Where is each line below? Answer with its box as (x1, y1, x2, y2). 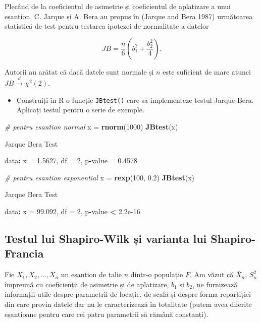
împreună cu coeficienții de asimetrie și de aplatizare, (5, 279, 169, 289)
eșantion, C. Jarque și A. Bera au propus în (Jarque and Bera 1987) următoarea (5, 11, 253, 21)
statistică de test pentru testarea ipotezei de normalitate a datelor (5, 21, 209, 31)
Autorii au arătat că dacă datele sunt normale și (5, 66, 154, 77)
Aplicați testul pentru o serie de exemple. (16, 104, 144, 115)
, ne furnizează (192, 279, 238, 289)
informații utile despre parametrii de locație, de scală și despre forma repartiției (5, 289, 251, 299)
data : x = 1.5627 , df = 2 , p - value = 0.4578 (5, 155, 138, 166)
